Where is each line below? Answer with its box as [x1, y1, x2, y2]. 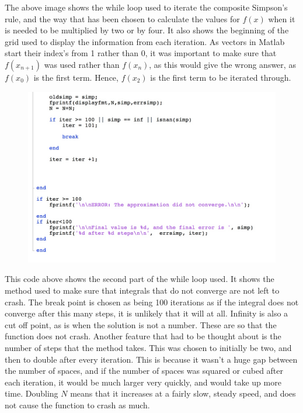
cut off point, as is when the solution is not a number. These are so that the [5, 318, 277, 331]
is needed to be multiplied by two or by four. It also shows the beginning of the [5, 24, 289, 36]
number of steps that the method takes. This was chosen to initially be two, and [5, 342, 292, 354]
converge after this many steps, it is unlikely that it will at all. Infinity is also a [5, 307, 288, 319]
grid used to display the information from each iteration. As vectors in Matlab [5, 35, 285, 47]
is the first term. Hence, [33, 71, 119, 83]
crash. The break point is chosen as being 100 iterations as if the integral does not [5, 295, 299, 308]
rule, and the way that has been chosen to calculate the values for [5, 12, 240, 25]
